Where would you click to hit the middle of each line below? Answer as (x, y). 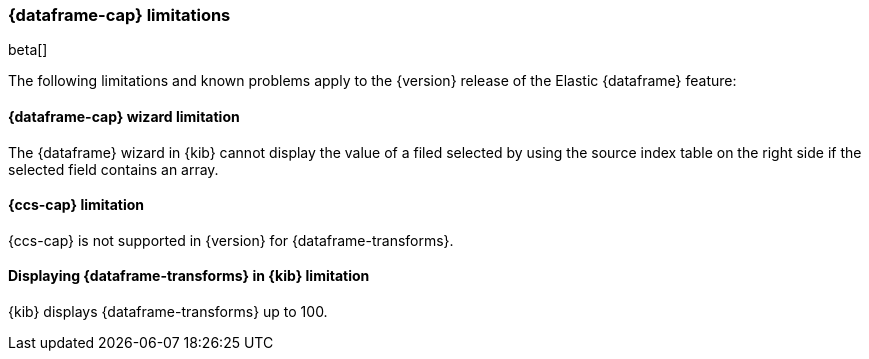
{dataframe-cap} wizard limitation (124, 116)
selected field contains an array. (113, 169)
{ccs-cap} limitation (76, 205)
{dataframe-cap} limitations (119, 15)
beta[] (28, 50)
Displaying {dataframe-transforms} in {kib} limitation (189, 276)
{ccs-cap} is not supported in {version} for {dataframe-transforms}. (231, 240)
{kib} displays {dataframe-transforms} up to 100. (168, 312)
